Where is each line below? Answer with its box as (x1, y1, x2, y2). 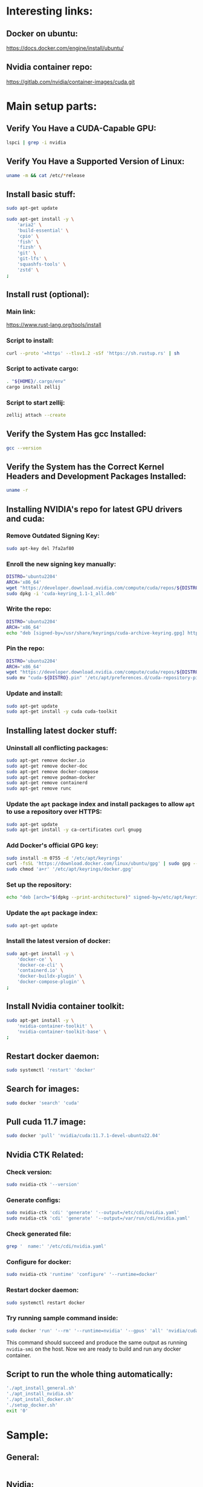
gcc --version (6, 445, 42, 451)
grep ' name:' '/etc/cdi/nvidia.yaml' (6, 1243, 107, 1250)
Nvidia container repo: (6, 62, 92, 72)
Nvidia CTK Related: (6, 1149, 84, 1160)
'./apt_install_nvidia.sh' (6, 1391, 74, 1397)
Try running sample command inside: (6, 1314, 118, 1323)
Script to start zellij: (6, 398, 65, 407)
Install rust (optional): (6, 289, 89, 300)
